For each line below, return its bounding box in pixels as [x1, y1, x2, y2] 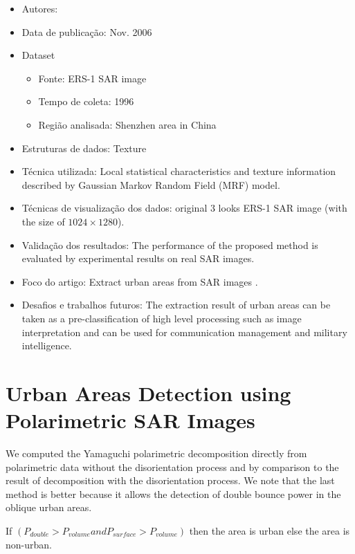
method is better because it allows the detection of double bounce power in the [6, 486, 341, 501]
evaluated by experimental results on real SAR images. [21, 251, 255, 266]
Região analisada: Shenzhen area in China [38, 117, 217, 131]
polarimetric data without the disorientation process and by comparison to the [6, 459, 339, 474]
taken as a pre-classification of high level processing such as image [21, 311, 302, 325]
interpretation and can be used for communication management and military [21, 324, 347, 339]
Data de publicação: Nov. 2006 [21, 24, 152, 39]
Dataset [21, 48, 55, 62]
